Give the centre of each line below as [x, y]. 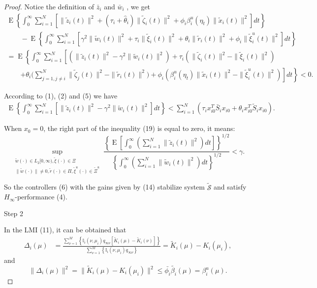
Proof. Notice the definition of [49, 6]
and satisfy [230, 187]
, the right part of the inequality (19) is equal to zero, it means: [139, 128]
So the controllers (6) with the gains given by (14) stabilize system [104, 187]
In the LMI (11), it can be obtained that [65, 230]
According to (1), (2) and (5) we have [61, 95]
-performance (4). [41, 197]
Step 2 [14, 213]
